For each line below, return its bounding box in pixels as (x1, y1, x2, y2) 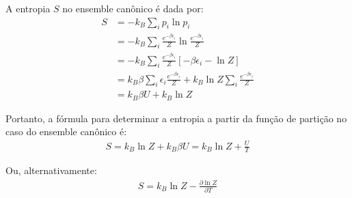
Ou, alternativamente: (5, 163, 97, 178)
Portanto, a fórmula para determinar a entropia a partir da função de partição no (5, 111, 347, 125)
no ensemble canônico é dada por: (62, 1, 204, 15)
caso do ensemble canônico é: (5, 124, 127, 139)
